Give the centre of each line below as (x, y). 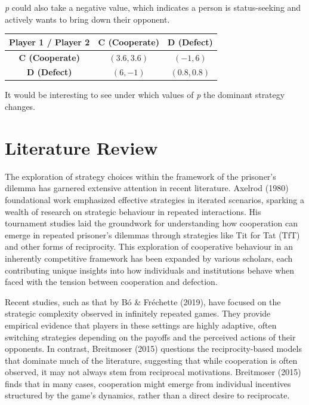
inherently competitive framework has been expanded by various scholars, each (149, 258)
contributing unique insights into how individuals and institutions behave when (150, 270)
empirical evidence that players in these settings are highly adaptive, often (141, 325)
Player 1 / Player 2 (50, 42)
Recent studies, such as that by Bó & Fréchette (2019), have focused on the (143, 301)
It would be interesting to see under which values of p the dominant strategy (145, 95)
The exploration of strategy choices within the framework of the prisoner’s (140, 176)
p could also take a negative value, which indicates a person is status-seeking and (153, 7)
